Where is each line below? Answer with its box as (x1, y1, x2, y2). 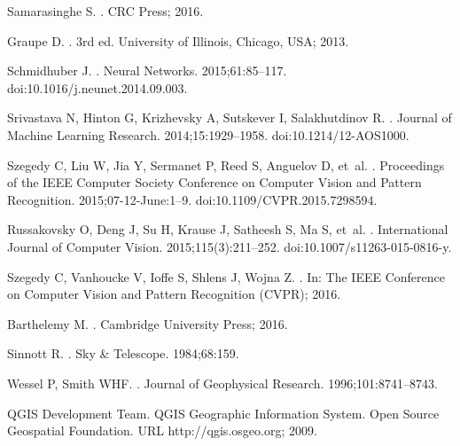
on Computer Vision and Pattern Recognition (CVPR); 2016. (7, 285, 341, 303)
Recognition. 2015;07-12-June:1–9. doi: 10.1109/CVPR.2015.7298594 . (7, 190, 378, 208)
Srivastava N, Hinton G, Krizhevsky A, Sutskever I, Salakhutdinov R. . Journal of (7, 108, 452, 127)
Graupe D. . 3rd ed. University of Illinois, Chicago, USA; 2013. (7, 31, 349, 50)
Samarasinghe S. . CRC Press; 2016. (7, 2, 204, 20)
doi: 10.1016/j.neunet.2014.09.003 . (7, 78, 188, 97)
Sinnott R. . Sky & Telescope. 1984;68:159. (7, 344, 239, 363)
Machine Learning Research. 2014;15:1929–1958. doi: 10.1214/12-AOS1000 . (7, 125, 409, 144)
